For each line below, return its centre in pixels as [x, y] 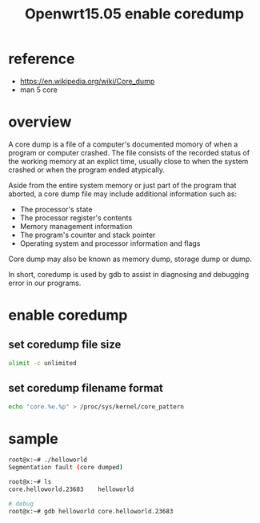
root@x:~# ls [30, 482]
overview [40, 122]
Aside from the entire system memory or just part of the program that [122, 185]
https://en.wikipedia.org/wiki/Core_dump [87, 81]
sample [33, 439]
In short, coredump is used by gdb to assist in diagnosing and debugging [129, 274]
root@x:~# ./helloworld [48, 460]
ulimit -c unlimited [43, 363]
